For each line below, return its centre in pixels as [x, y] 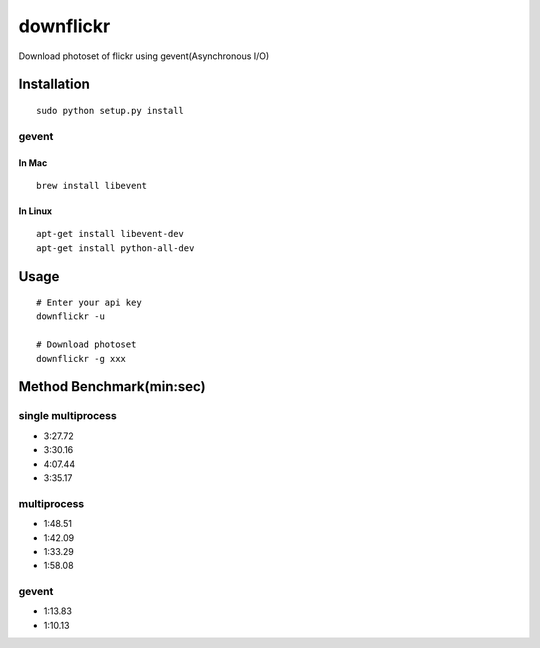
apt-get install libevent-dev [110, 234]
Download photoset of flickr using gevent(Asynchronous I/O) [144, 56]
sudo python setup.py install [110, 110]
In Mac [33, 162]
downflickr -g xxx [81, 358]
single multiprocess [67, 416]
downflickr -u [70, 316]
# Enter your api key [89, 303]
